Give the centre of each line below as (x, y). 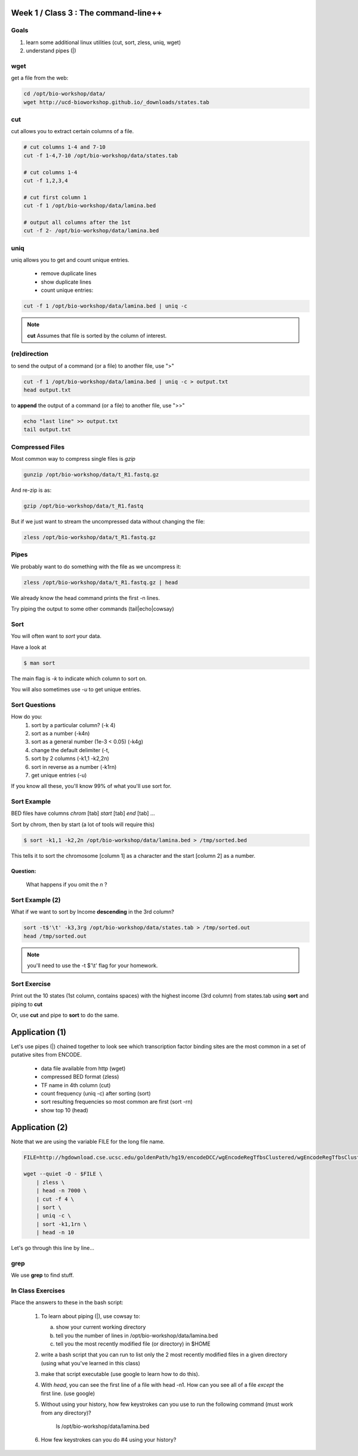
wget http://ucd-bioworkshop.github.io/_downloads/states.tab (116, 102)
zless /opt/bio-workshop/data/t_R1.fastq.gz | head (101, 582)
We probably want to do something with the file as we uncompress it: (96, 567)
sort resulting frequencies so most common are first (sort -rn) (117, 1102)
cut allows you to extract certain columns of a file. (72, 131)
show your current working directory (101, 1327)
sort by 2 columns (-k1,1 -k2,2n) (70, 759)
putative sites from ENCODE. (46, 1055)
